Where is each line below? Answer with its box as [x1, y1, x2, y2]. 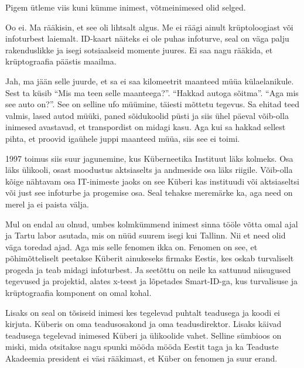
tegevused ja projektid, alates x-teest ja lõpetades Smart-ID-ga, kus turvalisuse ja [5, 275, 298, 287]
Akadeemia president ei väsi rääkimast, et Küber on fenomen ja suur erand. [5, 352, 278, 364]
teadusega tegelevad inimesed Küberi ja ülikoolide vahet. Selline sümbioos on [5, 329, 282, 341]
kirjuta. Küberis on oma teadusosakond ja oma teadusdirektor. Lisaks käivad [5, 318, 282, 330]
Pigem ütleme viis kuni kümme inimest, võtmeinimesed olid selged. [5, 1, 246, 13]
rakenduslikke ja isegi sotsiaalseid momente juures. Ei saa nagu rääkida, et [5, 43, 273, 56]
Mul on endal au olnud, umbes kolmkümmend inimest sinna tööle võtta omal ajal [5, 217, 298, 230]
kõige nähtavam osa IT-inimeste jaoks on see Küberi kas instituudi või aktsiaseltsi [5, 175, 299, 187]
